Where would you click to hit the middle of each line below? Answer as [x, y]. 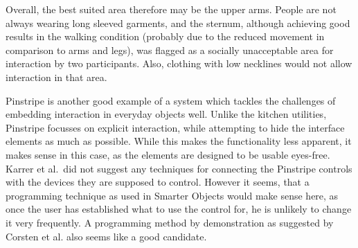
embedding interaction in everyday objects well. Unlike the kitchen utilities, [166, 114]
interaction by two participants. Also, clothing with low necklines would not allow [179, 63]
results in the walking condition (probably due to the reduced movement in [165, 36]
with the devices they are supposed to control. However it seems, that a [158, 182]
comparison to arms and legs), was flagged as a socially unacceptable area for [170, 50]
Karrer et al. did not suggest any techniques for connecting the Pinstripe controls [179, 168]
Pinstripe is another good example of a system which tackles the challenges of [171, 100]
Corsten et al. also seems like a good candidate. [106, 236]
